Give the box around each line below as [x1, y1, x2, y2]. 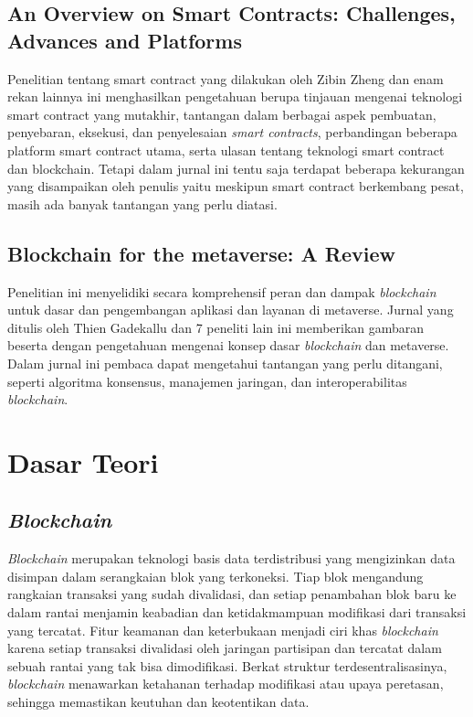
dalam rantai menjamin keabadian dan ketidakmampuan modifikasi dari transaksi [7, 603, 467, 622]
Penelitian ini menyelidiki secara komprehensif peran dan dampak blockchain [7, 282, 436, 301]
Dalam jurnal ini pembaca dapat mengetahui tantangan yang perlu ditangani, [7, 353, 443, 372]
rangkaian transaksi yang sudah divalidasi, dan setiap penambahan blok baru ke [7, 584, 457, 604]
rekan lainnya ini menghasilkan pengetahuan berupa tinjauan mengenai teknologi [7, 87, 463, 106]
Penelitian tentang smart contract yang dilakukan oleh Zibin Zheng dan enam [7, 69, 444, 88]
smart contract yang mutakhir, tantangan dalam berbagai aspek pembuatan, [7, 104, 436, 123]
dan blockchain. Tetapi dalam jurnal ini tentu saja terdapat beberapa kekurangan [7, 158, 465, 177]
